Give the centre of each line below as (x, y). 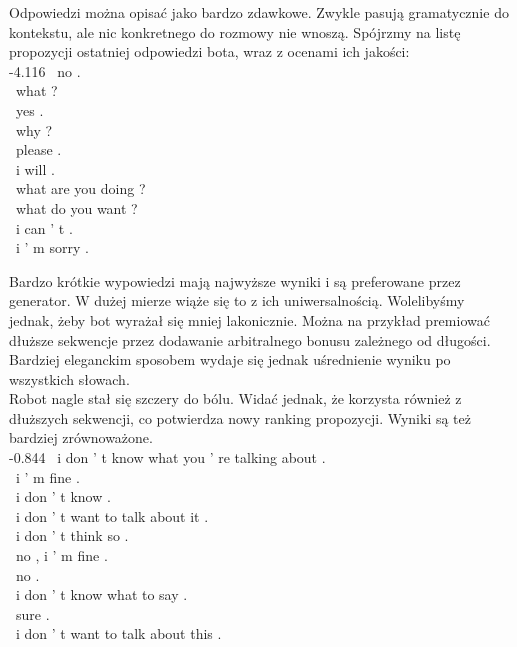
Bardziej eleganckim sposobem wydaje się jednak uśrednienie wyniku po (230, 359)
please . (38, 149)
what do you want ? (76, 207)
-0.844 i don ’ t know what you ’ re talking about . (167, 457)
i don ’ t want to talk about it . (112, 515)
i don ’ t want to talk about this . (118, 633)
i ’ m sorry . (52, 247)
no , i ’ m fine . (61, 555)
